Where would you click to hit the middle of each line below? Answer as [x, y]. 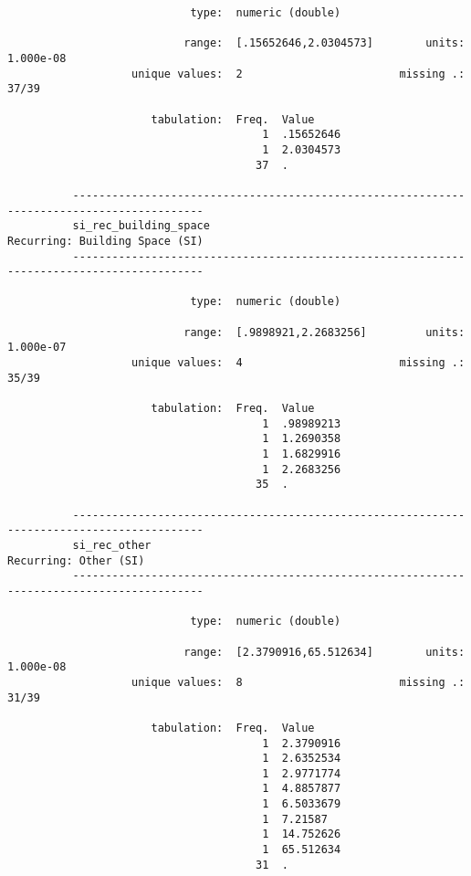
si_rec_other [112, 545]
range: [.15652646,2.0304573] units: [324, 43]
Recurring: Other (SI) [76, 560]
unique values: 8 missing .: [298, 682]
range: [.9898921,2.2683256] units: [324, 332]
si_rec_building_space [141, 226]
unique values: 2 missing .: [298, 74]
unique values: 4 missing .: [298, 363]
